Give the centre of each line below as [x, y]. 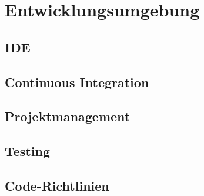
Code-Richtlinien [57, 185]
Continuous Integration [77, 82]
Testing [27, 151]
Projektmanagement [68, 116]
